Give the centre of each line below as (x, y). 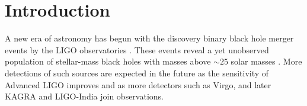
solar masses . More (266, 61)
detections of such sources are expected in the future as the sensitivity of (137, 73)
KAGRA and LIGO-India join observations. (84, 96)
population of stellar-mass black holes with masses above (108, 61)
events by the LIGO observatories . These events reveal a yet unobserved (137, 49)
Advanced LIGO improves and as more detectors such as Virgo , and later (138, 84)
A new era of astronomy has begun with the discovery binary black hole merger (149, 38)
